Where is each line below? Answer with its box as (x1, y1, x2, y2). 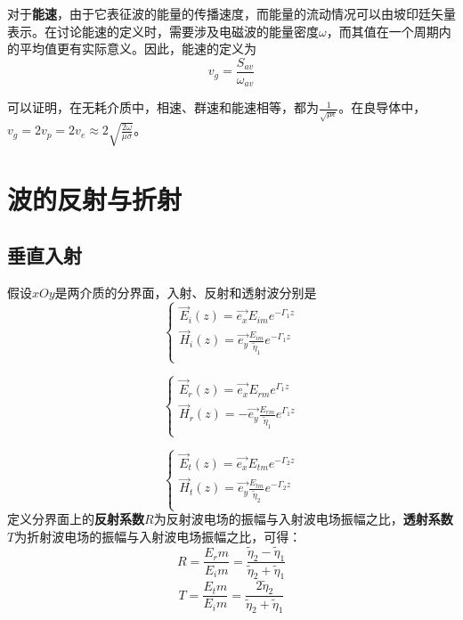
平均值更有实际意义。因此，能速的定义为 (19, 39, 256, 58)
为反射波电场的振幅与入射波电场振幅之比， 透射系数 (153, 510, 453, 528)
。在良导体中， (338, 98, 426, 117)
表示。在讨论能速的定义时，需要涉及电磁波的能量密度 (7, 21, 319, 40)
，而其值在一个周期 (326, 21, 439, 40)
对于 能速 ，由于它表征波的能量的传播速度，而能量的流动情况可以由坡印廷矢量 (7, 4, 456, 22)
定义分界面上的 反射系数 (7, 510, 144, 528)
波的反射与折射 (7, 180, 183, 216)
